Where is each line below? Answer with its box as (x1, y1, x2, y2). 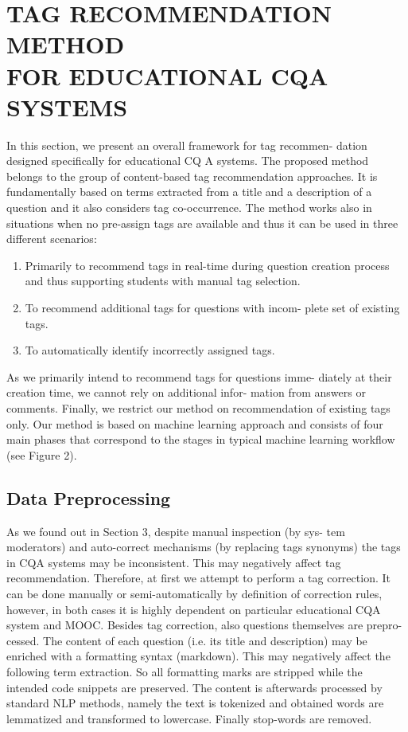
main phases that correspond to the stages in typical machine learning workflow (6, 431, 395, 448)
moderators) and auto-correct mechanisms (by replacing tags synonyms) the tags (6, 538, 401, 555)
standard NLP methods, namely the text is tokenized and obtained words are (6, 695, 384, 711)
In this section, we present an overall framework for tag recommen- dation (6, 136, 367, 153)
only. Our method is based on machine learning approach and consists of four (6, 415, 383, 432)
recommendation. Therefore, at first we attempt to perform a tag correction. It (6, 570, 391, 586)
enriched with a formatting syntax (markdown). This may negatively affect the (6, 648, 391, 664)
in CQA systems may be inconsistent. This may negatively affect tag (6, 554, 341, 570)
